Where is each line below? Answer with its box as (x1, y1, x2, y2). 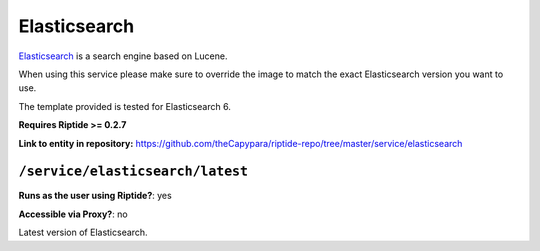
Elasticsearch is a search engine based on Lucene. (18, 50, 228, 62)
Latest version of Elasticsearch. (18, 226, 149, 239)
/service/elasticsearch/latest (18, 163, 249, 180)
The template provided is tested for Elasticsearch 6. (18, 100, 232, 112)
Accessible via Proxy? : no (18, 208, 129, 220)
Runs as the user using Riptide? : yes (18, 190, 172, 202)
